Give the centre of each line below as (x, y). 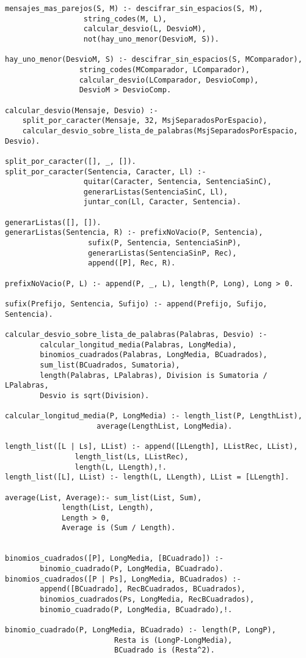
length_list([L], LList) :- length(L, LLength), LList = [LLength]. (147, 477)
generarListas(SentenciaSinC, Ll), (156, 192)
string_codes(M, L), (125, 19)
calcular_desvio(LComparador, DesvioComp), (169, 80)
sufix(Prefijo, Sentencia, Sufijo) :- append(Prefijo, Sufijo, (136, 304)
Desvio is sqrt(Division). (95, 395)
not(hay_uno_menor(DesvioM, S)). (151, 39)
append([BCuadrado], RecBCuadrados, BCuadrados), (143, 589)
